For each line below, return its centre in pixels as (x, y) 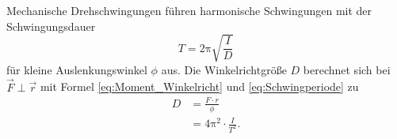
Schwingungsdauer (51, 26)
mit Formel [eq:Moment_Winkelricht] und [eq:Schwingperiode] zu (199, 86)
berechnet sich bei (347, 69)
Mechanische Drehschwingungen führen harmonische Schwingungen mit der (189, 10)
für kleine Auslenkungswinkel (77, 69)
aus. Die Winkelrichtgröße (224, 69)
